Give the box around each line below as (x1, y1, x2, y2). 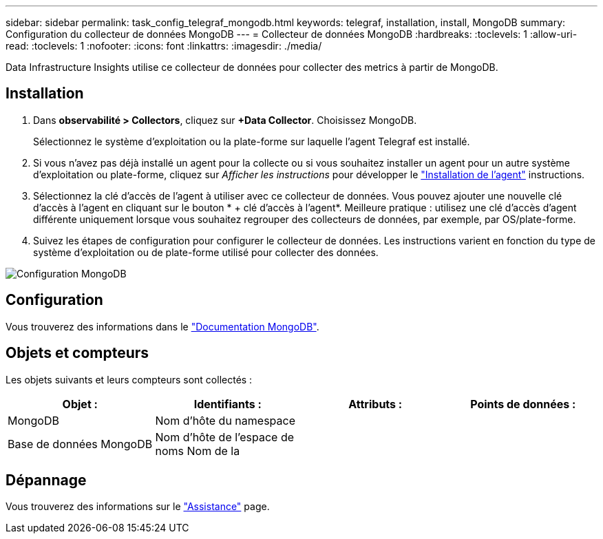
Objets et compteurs (6, 344, 149, 362)
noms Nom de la (155, 443, 240, 458)
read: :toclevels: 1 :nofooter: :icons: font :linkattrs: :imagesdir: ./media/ (6, 40, 322, 52)
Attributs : (348, 397, 403, 411)
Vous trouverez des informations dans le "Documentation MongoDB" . (6, 320, 319, 332)
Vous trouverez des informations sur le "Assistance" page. (6, 500, 270, 513)
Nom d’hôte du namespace (155, 413, 295, 427)
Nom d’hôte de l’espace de (155, 430, 295, 444)
